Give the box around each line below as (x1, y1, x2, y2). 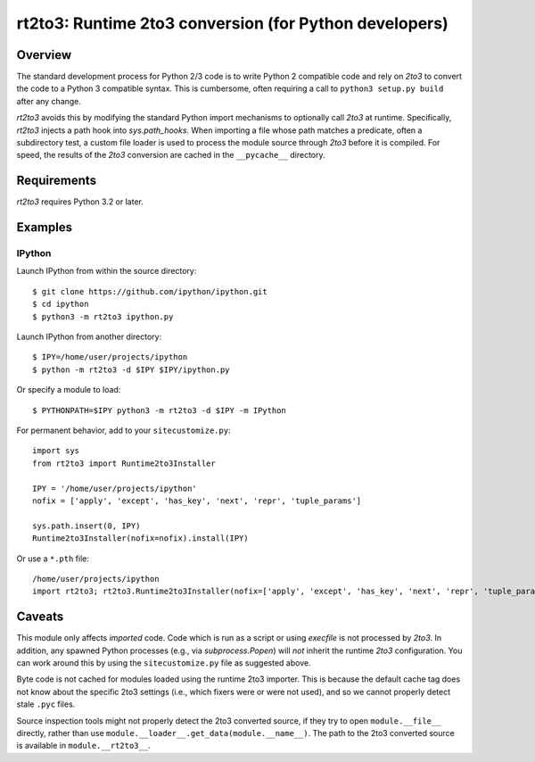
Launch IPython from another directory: (16, 331, 162, 343)
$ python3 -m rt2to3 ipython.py (32, 311, 174, 321)
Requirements (16, 173, 97, 188)
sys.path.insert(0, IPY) (32, 520, 141, 531)
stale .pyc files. (16, 699, 76, 709)
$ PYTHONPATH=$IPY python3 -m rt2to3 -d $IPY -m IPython (32, 405, 287, 415)
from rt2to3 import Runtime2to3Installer (32, 458, 216, 468)
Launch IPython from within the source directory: (16, 266, 197, 277)
